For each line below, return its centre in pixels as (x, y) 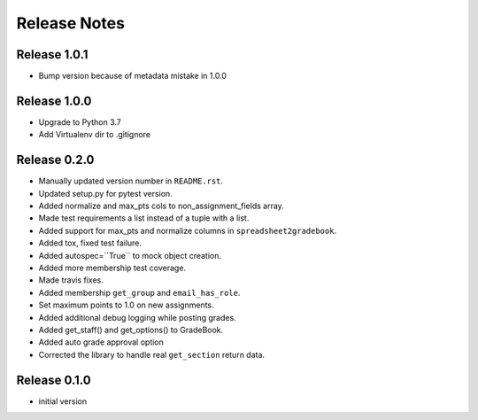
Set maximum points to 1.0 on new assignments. (126, 305)
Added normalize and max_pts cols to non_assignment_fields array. (162, 206)
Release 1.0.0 (54, 101)
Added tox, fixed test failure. (90, 243)
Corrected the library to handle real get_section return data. (152, 354)
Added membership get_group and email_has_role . (139, 292)
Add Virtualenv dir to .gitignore (94, 135)
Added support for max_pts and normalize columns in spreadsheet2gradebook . (187, 230)
